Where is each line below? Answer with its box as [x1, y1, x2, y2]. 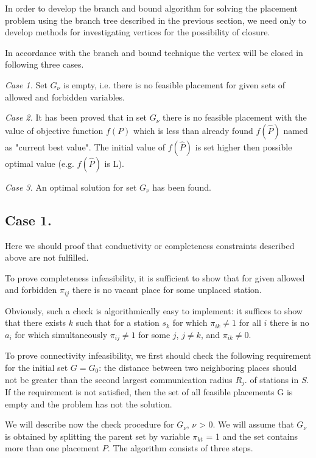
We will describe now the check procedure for [5, 418, 174, 431]
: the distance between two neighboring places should [99, 361, 297, 374]
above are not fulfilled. [5, 251, 89, 264]
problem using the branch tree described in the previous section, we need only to [5, 13, 306, 26]
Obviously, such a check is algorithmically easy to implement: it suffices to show [5, 304, 303, 317]
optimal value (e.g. [5, 157, 74, 169]
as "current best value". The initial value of [5, 140, 166, 153]
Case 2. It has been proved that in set [5, 111, 147, 124]
